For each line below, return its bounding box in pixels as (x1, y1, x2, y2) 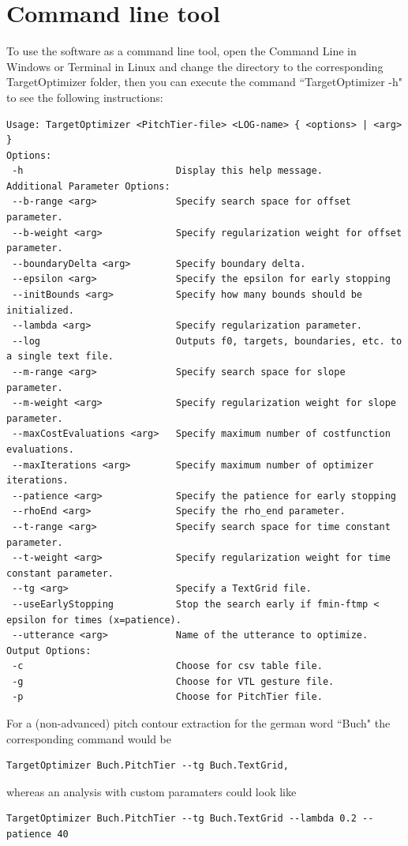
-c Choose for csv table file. (12, 660, 323, 672)
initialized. (6, 304, 74, 316)
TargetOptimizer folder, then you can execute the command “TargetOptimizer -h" (6, 73, 403, 90)
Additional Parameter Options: (6, 180, 170, 192)
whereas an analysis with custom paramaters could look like (6, 783, 297, 799)
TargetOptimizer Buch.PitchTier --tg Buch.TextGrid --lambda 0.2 (6, 813, 357, 825)
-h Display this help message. (12, 165, 323, 177)
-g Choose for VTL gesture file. (12, 675, 335, 687)
